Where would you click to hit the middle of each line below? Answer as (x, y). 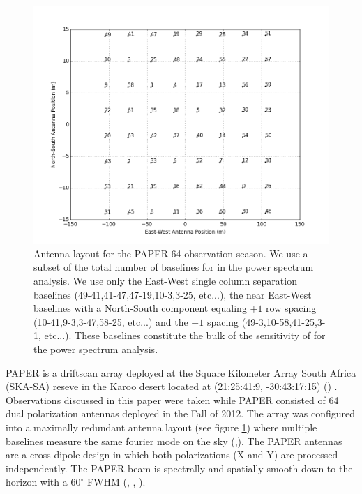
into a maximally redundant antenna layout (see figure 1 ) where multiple (161, 427)
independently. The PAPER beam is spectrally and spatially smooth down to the (179, 468)
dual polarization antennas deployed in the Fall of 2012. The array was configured (181, 413)
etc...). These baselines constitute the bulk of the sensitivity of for (185, 335)
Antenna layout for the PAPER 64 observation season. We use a (171, 253)
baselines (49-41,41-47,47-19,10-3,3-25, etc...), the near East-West (173, 294)
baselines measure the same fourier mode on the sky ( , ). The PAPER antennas (174, 441)
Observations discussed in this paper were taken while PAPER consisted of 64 (172, 399)
